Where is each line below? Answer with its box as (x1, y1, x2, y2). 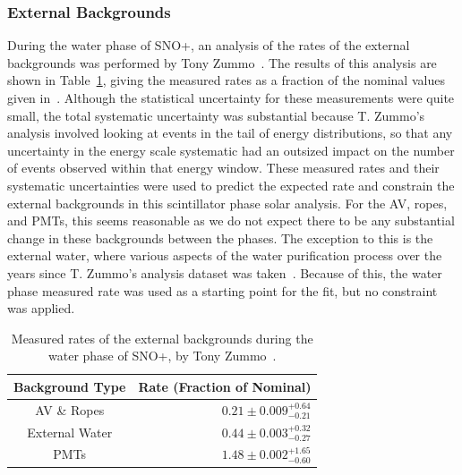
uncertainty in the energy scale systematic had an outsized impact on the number (7, 140, 455, 159)
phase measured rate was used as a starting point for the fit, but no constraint (7, 281, 438, 300)
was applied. (7, 299, 75, 318)
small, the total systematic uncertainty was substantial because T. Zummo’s (7, 106, 425, 124)
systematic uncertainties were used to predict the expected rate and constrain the (7, 175, 455, 194)
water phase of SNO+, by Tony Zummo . (48, 346, 277, 365)
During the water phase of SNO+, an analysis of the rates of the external (7, 36, 410, 55)
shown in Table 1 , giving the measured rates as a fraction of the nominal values (7, 71, 445, 89)
